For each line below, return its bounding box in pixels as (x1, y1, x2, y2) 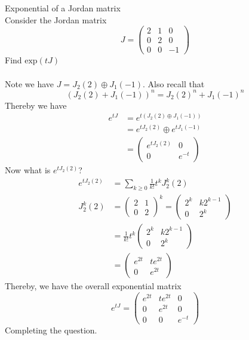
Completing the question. (5, 324, 97, 336)
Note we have (5, 77, 54, 90)
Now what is (5, 164, 51, 176)
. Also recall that (143, 77, 205, 90)
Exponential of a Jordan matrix (5, 2, 121, 14)
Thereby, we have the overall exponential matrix (5, 280, 182, 292)
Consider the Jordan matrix (5, 13, 107, 26)
